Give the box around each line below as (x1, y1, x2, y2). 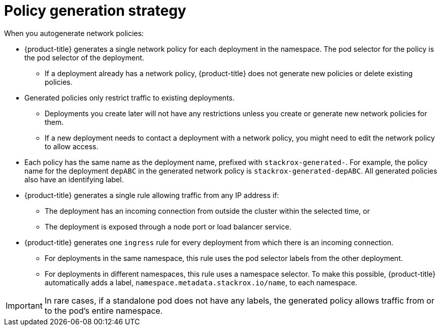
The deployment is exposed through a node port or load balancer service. (45, 222, 291, 231)
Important (6, 300, 43, 311)
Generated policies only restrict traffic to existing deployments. (24, 93, 235, 102)
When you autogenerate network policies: (4, 28, 144, 38)
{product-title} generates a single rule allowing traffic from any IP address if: (24, 190, 279, 200)
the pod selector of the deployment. (24, 53, 145, 62)
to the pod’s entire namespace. (44, 305, 163, 316)
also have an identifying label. (24, 175, 124, 184)
